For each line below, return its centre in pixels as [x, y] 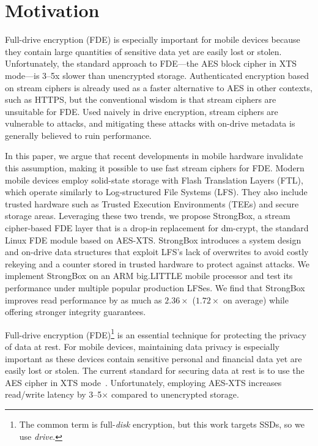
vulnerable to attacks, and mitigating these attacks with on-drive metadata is [150, 123]
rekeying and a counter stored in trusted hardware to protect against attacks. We [157, 263]
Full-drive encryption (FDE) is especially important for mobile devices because [153, 39]
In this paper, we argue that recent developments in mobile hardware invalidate [154, 156]
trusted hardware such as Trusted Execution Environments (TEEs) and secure [152, 203]
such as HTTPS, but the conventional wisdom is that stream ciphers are [141, 99]
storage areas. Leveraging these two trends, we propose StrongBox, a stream [148, 216]
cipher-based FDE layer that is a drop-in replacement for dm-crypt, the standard [157, 228]
